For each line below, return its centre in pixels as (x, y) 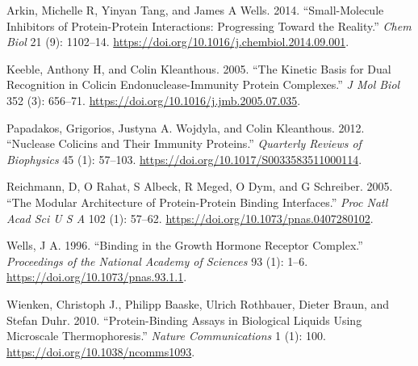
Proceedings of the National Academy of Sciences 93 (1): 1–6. (157, 261)
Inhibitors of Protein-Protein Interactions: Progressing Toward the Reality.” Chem (209, 25)
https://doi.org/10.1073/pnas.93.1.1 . (97, 277)
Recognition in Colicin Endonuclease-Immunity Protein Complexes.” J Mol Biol (203, 84)
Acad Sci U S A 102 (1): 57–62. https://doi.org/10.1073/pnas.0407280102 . (190, 218)
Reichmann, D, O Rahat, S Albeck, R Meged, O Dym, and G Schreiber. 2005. (200, 186)
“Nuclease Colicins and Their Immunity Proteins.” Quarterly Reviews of (184, 143)
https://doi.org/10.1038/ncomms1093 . (101, 351)
